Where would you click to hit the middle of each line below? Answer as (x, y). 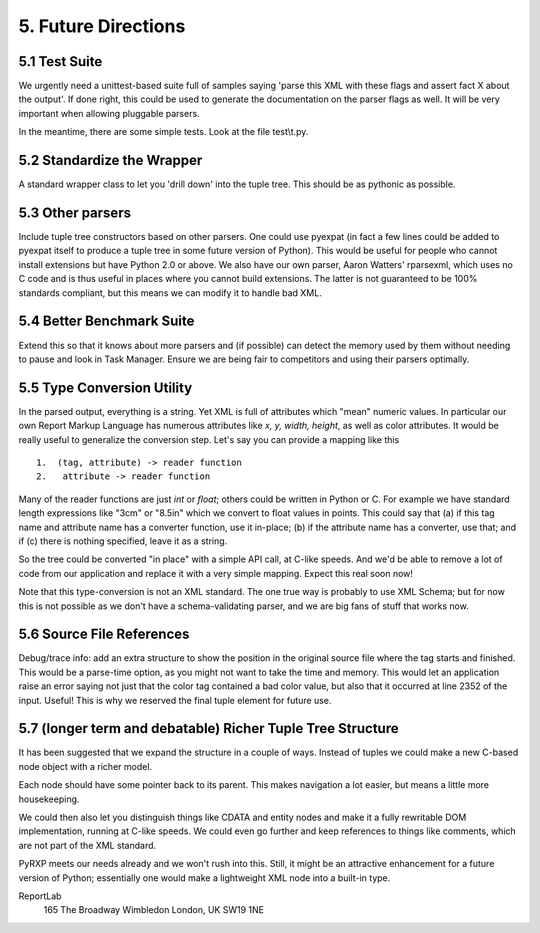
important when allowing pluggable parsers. (109, 113)
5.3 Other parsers (75, 212)
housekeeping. (49, 799)
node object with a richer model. (85, 766)
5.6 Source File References (104, 634)
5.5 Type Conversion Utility (105, 387)
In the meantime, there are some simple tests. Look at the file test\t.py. (163, 132)
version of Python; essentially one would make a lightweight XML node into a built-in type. (204, 877)
